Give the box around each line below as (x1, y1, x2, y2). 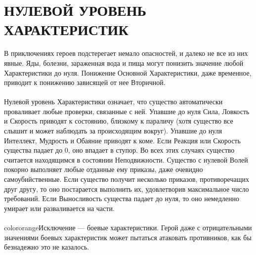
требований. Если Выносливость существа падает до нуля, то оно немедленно (4, 193, 240, 204)
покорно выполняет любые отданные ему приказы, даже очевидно (4, 164, 203, 174)
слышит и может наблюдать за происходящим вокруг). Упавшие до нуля (4, 126, 222, 136)
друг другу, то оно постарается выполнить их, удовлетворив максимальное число (4, 183, 249, 194)
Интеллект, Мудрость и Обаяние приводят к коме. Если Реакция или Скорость (4, 135, 241, 145)
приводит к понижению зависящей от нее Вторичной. (4, 77, 166, 87)
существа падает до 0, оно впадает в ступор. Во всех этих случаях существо (4, 145, 235, 155)
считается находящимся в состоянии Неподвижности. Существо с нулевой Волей (4, 154, 248, 165)
